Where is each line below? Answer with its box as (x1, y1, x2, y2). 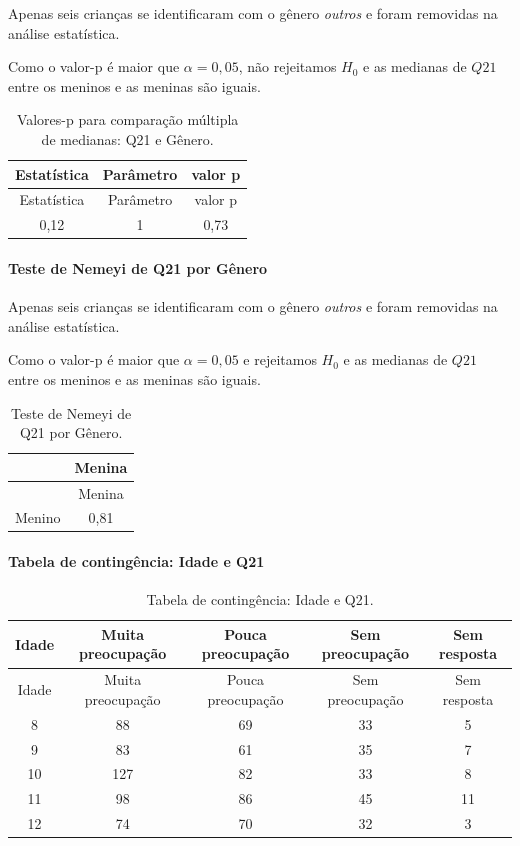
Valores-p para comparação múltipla (16, 109, 239, 130)
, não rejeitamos (238, 56, 337, 77)
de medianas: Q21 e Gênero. (41, 128, 214, 149)
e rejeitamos (243, 349, 317, 370)
